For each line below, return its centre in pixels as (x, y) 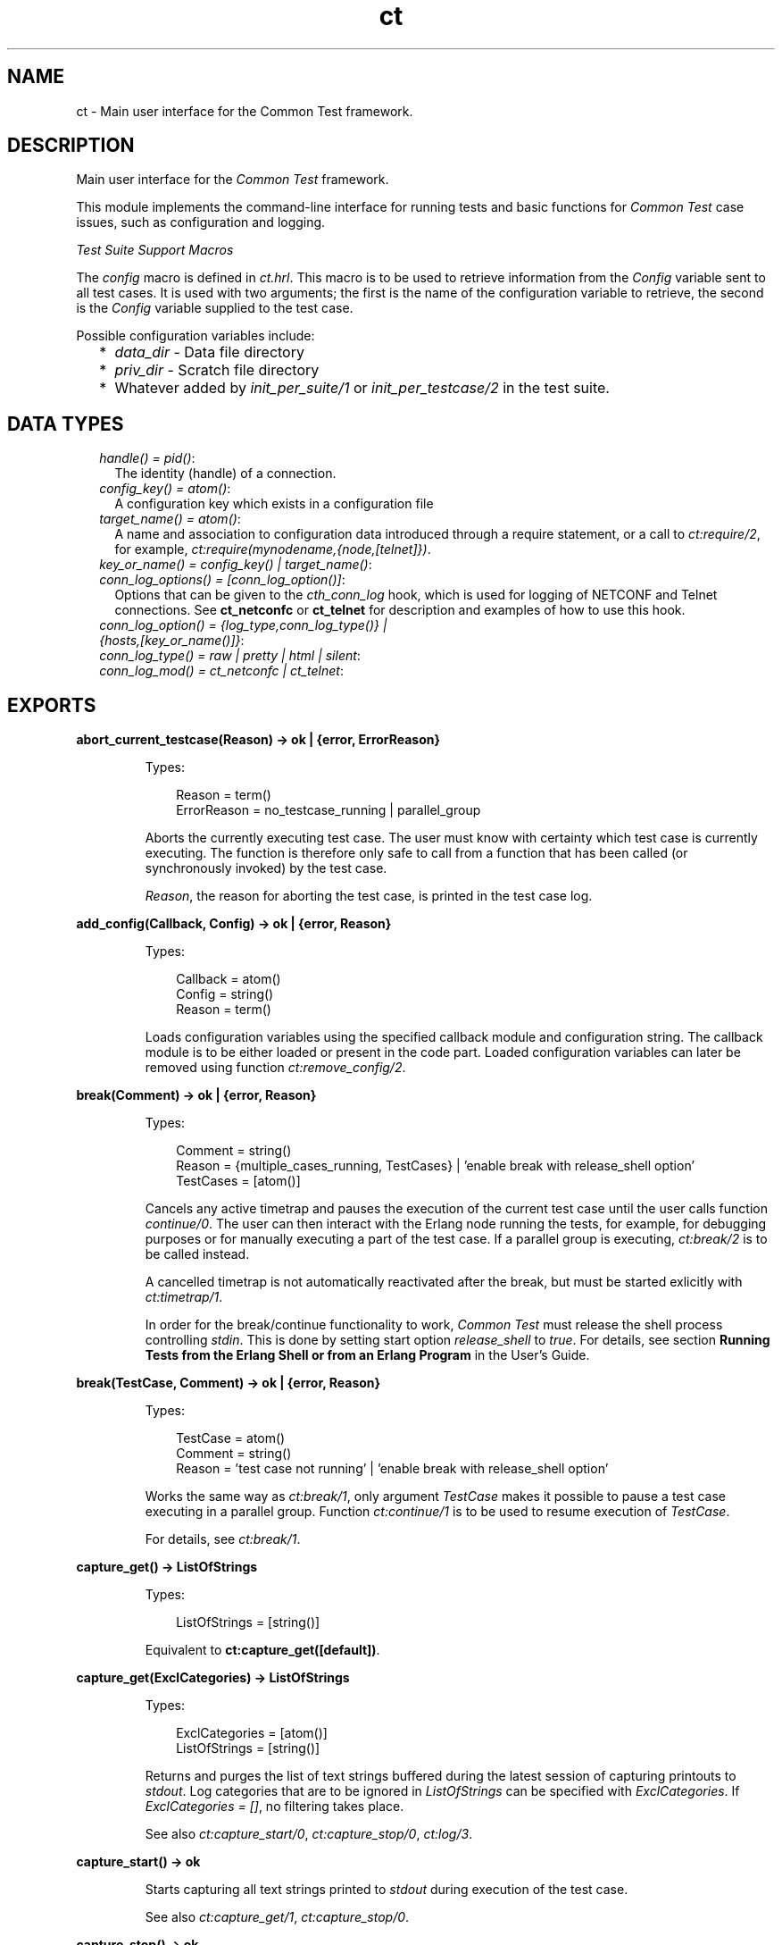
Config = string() (225, 994)
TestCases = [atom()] (238, 1181)
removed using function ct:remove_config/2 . (275, 1068)
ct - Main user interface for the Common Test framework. (245, 111)
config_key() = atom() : (165, 489)
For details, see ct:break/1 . (223, 1539)
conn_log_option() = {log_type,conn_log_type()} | (243, 625)
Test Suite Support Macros (155, 250)
